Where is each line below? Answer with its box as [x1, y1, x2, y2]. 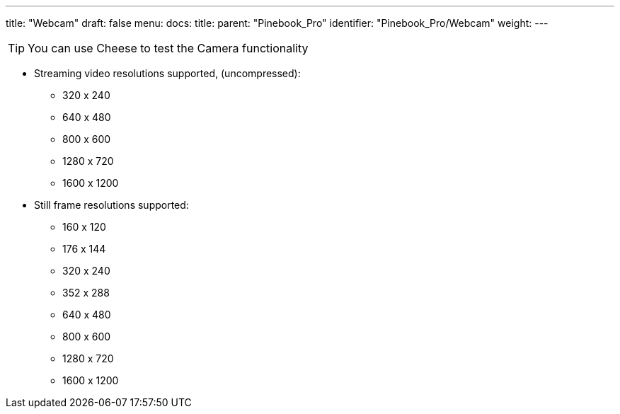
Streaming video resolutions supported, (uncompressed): [34, 67, 301, 79]
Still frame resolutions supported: [34, 199, 189, 211]
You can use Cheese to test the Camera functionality [28, 41, 309, 55]
